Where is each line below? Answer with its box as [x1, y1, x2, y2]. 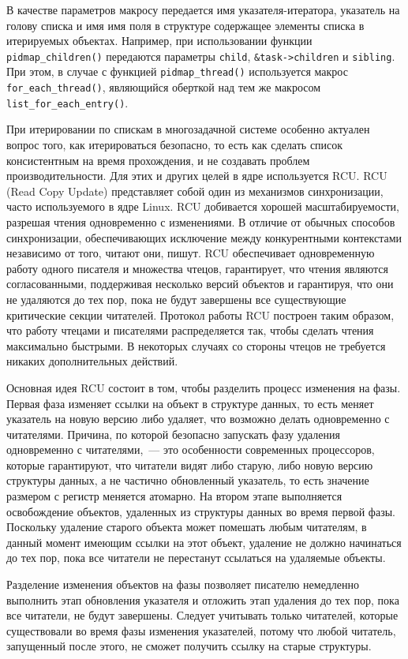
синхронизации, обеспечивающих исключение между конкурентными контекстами [6, 229, 402, 245]
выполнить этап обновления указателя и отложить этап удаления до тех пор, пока [6, 591, 399, 608]
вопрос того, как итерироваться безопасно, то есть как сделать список [6, 137, 343, 152]
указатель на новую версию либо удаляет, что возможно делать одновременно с [6, 410, 390, 427]
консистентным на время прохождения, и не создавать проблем [6, 152, 310, 168]
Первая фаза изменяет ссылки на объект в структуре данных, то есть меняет [6, 395, 374, 411]
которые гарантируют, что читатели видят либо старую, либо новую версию [6, 456, 373, 473]
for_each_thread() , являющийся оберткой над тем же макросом [6, 79, 321, 95]
